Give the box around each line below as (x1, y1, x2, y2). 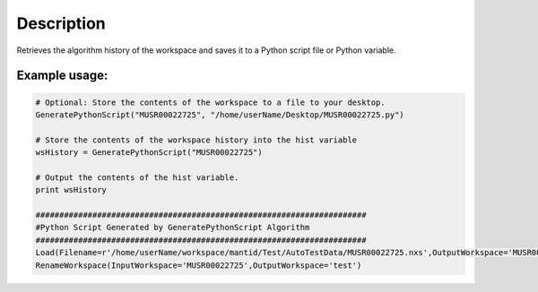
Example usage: (16, 68, 108, 83)
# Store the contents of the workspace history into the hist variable (35, 134, 358, 145)
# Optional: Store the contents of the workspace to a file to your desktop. (35, 97, 386, 107)
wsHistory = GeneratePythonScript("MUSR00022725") (35, 148, 264, 158)
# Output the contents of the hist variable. (35, 172, 239, 183)
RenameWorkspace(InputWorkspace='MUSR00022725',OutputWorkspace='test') (35, 260, 362, 271)
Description (16, 13, 107, 33)
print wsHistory (35, 185, 108, 195)
